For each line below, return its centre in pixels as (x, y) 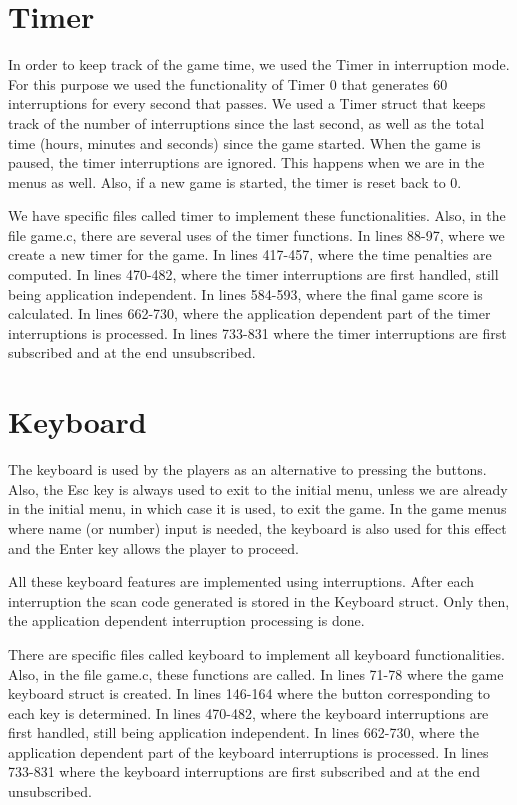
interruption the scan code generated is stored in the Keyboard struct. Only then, (259, 600)
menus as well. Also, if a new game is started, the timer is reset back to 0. (235, 181)
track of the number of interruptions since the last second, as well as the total (246, 122)
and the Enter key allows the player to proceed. (153, 547)
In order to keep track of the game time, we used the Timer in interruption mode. (259, 64)
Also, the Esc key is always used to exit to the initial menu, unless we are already (258, 488)
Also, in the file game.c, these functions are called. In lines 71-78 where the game (256, 673)
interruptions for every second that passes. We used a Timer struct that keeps (247, 103)
